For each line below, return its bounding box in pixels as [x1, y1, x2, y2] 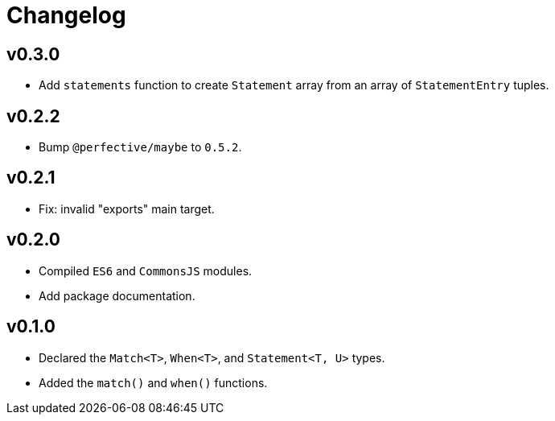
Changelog [6, 2, 126, 29]
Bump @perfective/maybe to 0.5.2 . [39, 140, 242, 155]
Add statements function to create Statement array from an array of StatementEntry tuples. [39, 78, 549, 93]
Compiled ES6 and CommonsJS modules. [39, 263, 253, 278]
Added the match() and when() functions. [39, 375, 268, 390]
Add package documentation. [39, 288, 195, 303]
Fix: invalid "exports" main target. [39, 201, 215, 216]
